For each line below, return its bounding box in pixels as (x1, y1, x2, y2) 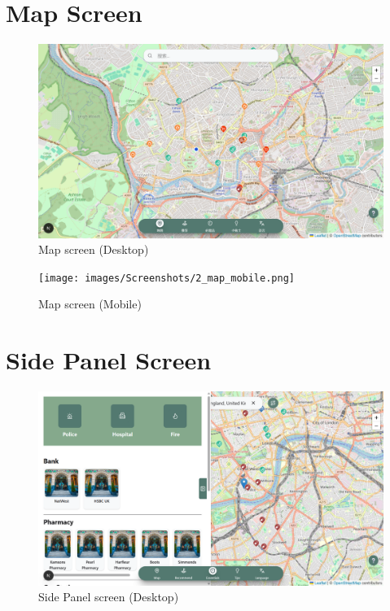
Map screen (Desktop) (38, 241, 149, 258)
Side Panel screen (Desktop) (38, 588, 179, 605)
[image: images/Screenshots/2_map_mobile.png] (38, 272, 295, 284)
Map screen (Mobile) (38, 295, 142, 312)
